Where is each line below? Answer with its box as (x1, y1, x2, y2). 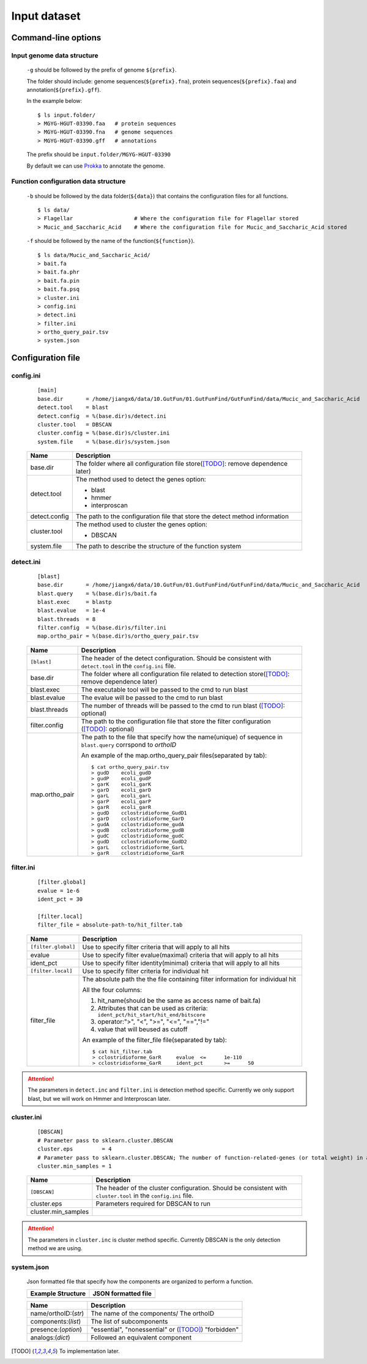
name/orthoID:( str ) (30, 1309, 84, 1317)
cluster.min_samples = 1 (37, 1163, 112, 1170)
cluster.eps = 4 (37, 1146, 112, 1153)
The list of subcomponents (91, 1317, 168, 1325)
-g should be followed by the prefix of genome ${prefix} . (26, 66, 177, 73)
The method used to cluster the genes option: (75, 520, 208, 529)
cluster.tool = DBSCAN (37, 421, 112, 428)
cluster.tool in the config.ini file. (95, 1191, 194, 1200)
